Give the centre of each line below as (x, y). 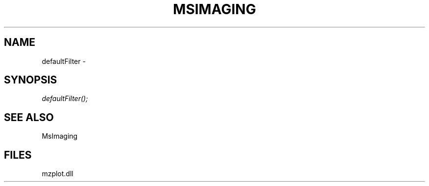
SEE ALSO (29, 117)
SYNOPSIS (31, 80)
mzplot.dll (58, 174)
